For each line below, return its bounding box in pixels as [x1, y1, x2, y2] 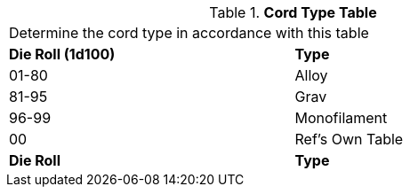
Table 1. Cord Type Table [209, 4, 377, 21]
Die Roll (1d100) [9, 45, 116, 63]
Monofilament [294, 109, 388, 127]
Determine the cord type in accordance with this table [9, 24, 369, 42]
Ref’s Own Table [294, 130, 404, 148]
